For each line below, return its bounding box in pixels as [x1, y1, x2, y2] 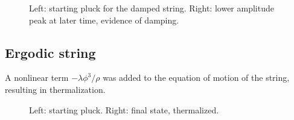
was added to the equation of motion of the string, [103, 71, 290, 84]
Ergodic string [5, 43, 96, 62]
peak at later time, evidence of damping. [29, 13, 179, 26]
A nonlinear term [5, 71, 69, 84]
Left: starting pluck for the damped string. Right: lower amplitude [29, 2, 274, 14]
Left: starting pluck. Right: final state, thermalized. [29, 103, 219, 116]
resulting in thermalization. [5, 83, 106, 95]
